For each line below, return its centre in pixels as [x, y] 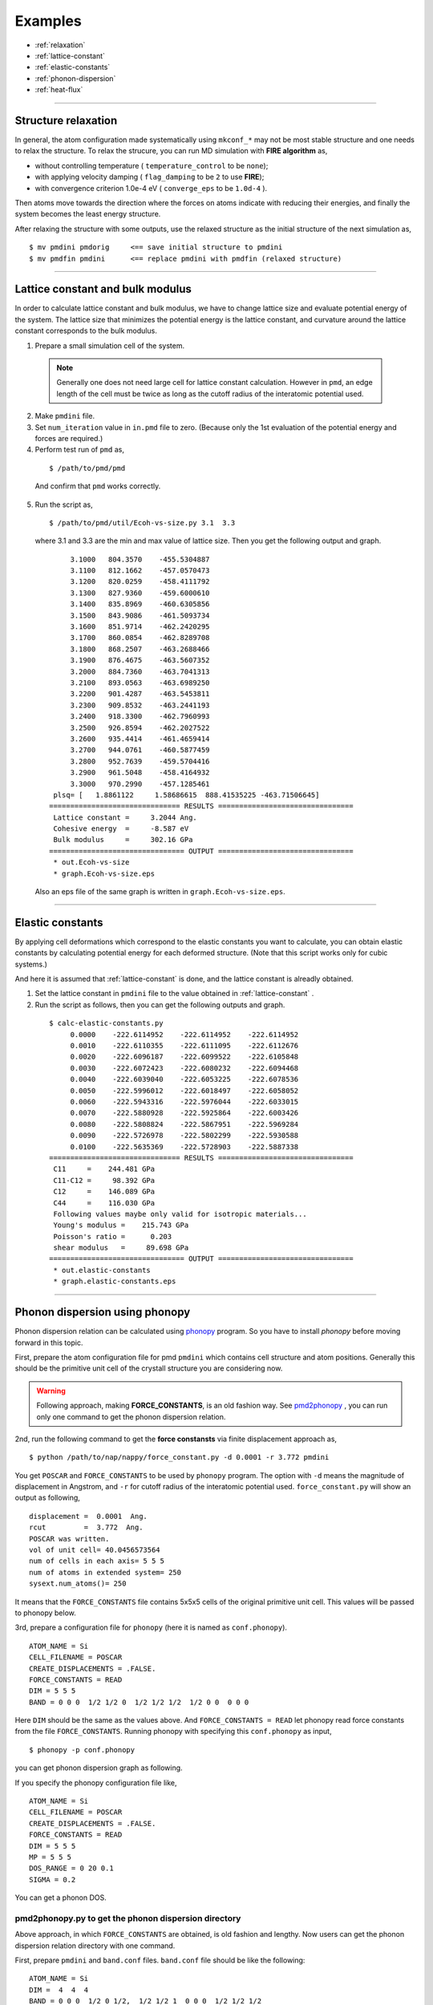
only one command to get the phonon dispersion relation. [131, 1416]
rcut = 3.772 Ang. [86, 1527]
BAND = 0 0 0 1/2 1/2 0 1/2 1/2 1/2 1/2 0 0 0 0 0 [139, 1702]
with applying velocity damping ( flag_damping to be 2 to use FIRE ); [150, 177]
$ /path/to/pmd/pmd [87, 468]
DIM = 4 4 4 [59, 1990]
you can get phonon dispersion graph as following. [99, 1768]
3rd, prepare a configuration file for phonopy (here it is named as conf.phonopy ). [151, 1627]
